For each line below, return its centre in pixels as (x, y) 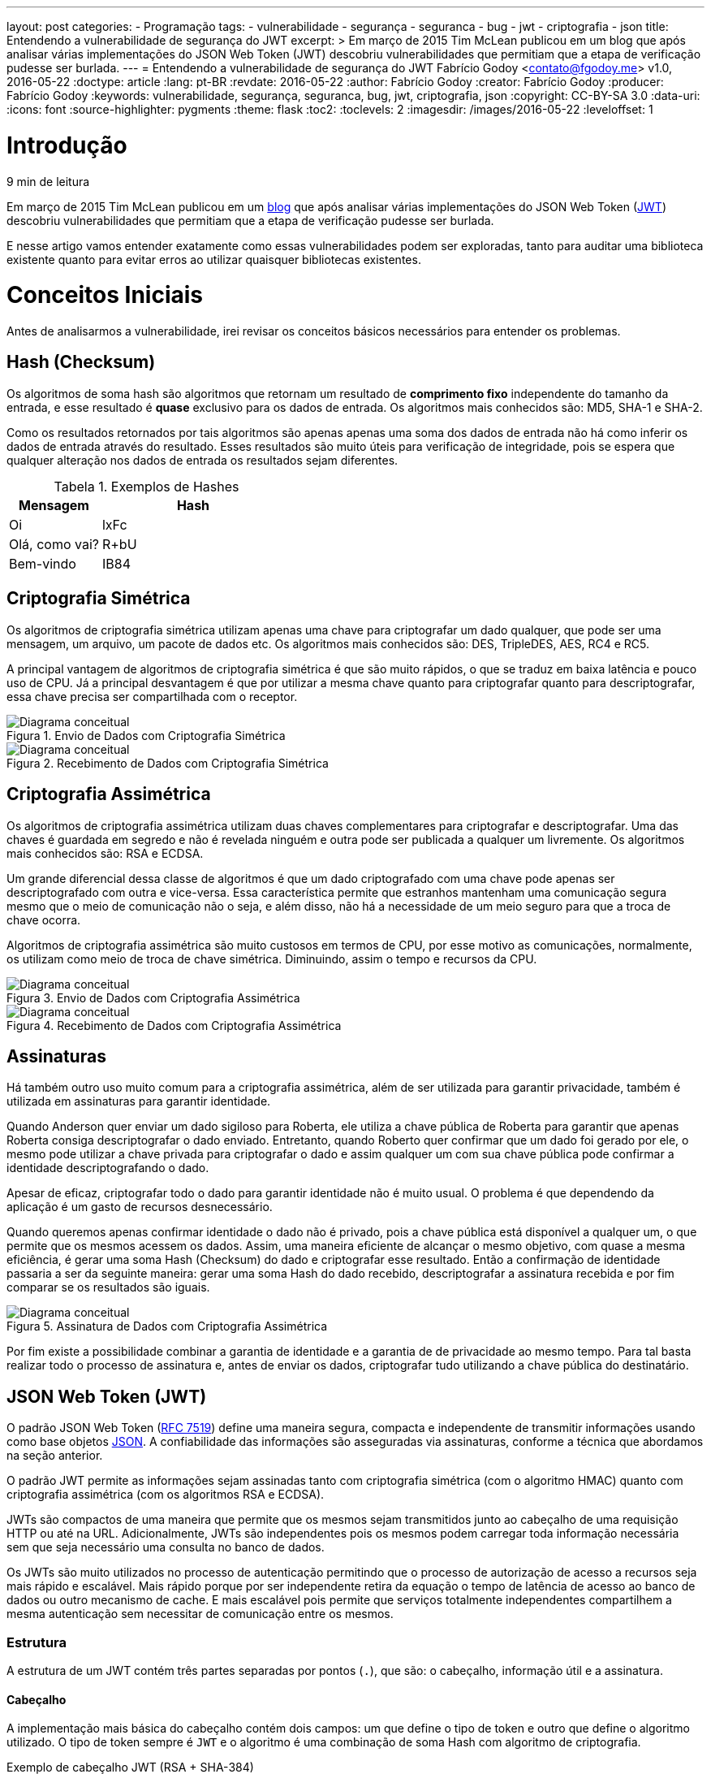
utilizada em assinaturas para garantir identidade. (139, 1101)
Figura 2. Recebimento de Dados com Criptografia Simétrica (168, 763)
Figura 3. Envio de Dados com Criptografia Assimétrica (153, 997)
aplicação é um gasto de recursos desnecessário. (140, 1207)
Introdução (67, 145)
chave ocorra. (44, 919)
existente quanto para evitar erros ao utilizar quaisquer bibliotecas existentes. (214, 259)
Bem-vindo (43, 563)
